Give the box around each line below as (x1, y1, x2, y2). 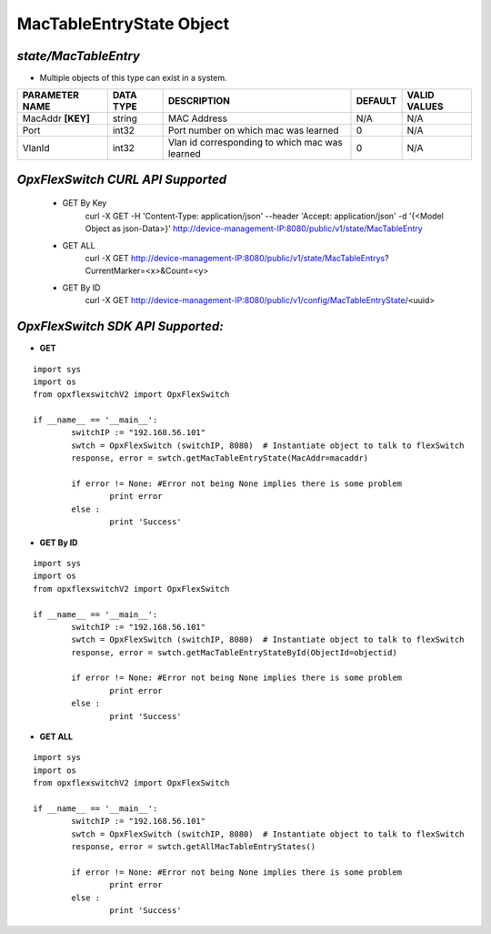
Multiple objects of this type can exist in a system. (39, 73, 227, 84)
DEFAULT (356, 95, 397, 107)
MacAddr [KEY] (22, 112, 90, 125)
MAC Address (167, 112, 227, 125)
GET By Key (62, 198, 107, 208)
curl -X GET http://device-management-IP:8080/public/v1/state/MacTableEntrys (85, 253, 386, 264)
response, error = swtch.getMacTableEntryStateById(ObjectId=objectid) (71, 647, 397, 657)
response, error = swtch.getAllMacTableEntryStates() (71, 842, 316, 852)
